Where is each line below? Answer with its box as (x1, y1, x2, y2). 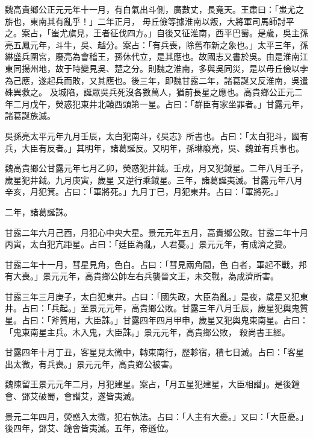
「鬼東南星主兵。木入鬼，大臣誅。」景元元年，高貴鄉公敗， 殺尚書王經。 (5, 325, 290, 338)
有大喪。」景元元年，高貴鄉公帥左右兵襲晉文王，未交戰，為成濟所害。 (5, 270, 279, 282)
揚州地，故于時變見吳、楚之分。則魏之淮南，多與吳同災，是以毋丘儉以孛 (21, 62, 308, 74)
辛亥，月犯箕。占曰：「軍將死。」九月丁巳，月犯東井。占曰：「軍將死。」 (5, 185, 283, 198)
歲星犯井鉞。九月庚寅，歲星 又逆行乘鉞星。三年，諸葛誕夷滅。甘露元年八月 (5, 173, 303, 186)
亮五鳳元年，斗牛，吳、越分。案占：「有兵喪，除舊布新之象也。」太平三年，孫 (5, 38, 308, 51)
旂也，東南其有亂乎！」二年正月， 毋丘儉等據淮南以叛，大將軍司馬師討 (5, 14, 286, 27)
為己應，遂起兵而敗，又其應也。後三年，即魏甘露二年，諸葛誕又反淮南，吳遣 (5, 74, 308, 86)
